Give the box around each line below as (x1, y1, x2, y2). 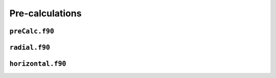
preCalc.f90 (9, 27, 55, 35)
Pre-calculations (9, 8, 82, 19)
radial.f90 (9, 43, 51, 51)
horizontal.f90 (9, 60, 66, 68)
